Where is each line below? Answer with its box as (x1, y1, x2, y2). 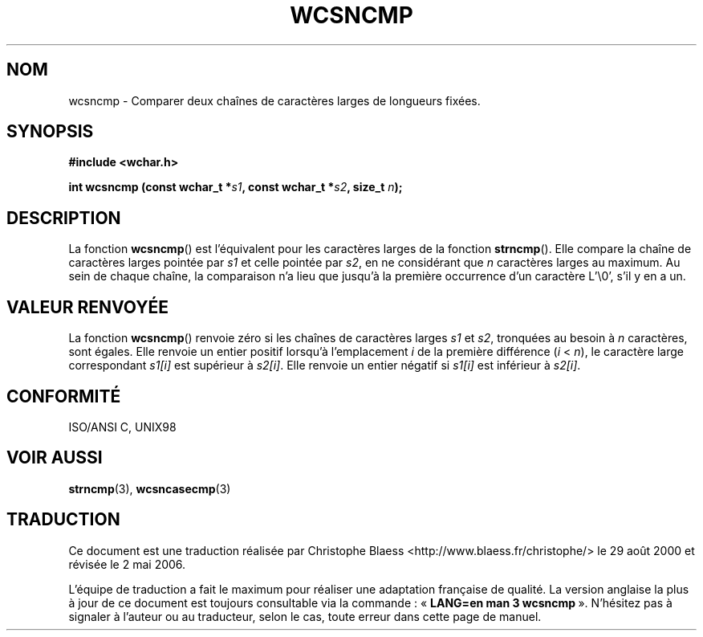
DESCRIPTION (6, 207, 121, 228)
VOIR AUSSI (6, 447, 103, 468)
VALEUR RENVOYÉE (6, 296, 169, 317)
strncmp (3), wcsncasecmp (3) (68, 481, 231, 496)
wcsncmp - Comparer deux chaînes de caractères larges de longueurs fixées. (68, 93, 481, 108)
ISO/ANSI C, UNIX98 (68, 419, 177, 434)
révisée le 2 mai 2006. (68, 557, 186, 571)
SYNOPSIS (6, 121, 94, 142)
